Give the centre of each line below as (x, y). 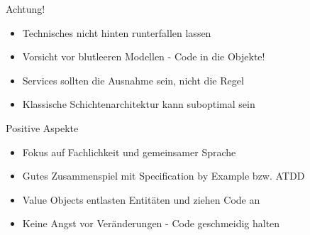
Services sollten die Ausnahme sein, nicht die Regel (133, 80)
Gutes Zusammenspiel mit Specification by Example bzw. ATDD (164, 176)
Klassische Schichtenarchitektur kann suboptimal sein (139, 104)
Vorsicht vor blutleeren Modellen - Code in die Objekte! (144, 56)
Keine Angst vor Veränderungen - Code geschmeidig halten (151, 223)
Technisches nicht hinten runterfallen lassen (117, 32)
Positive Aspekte (42, 127)
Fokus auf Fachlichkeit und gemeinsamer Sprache (129, 152)
